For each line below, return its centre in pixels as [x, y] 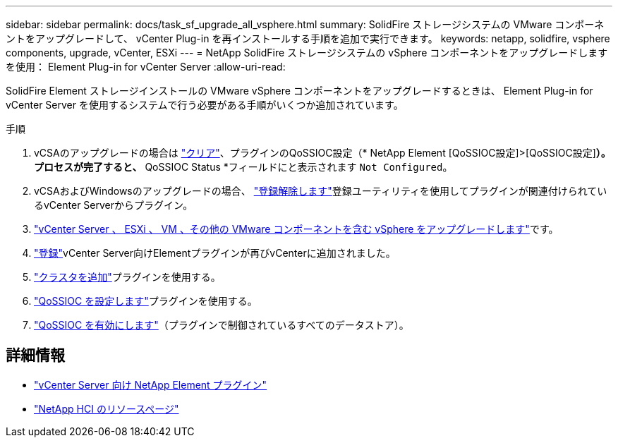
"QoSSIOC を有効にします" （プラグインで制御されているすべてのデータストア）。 [222, 325]
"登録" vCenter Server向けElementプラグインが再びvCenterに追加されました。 [215, 253]
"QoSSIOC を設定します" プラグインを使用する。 [146, 301]
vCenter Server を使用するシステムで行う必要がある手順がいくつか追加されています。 [205, 105]
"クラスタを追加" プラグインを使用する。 [127, 277]
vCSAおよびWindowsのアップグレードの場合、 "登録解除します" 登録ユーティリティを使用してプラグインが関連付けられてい [321, 191]
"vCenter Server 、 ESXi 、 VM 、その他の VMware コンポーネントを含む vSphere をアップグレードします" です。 [296, 229]
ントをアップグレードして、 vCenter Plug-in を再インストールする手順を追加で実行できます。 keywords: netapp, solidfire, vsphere [308, 38]
